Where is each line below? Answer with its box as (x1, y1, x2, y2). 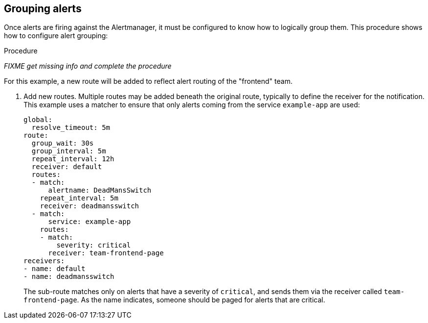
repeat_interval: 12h (31, 155, 114, 163)
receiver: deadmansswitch (40, 202, 139, 210)
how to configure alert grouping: (4, 31, 108, 40)
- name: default (23, 265, 86, 273)
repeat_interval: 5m (40, 194, 118, 202)
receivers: (23, 257, 65, 265)
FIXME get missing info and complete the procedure (4, 62, 172, 71)
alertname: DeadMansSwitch (48, 186, 152, 195)
